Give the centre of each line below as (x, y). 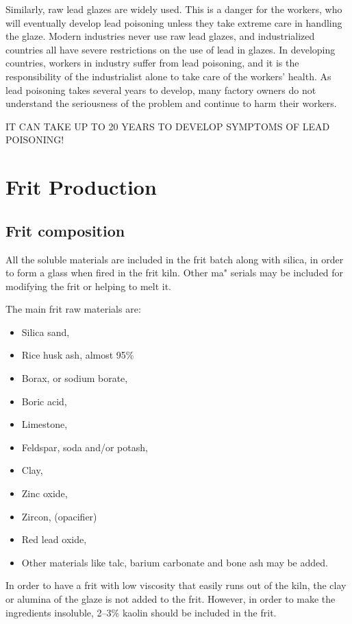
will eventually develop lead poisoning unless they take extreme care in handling (174, 22)
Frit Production (81, 187)
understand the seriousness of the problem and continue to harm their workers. (171, 103)
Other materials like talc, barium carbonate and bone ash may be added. (175, 562)
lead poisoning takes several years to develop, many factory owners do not (161, 89)
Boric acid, (44, 401)
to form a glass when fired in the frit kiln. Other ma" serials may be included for (175, 273)
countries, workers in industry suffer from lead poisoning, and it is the (152, 63)
